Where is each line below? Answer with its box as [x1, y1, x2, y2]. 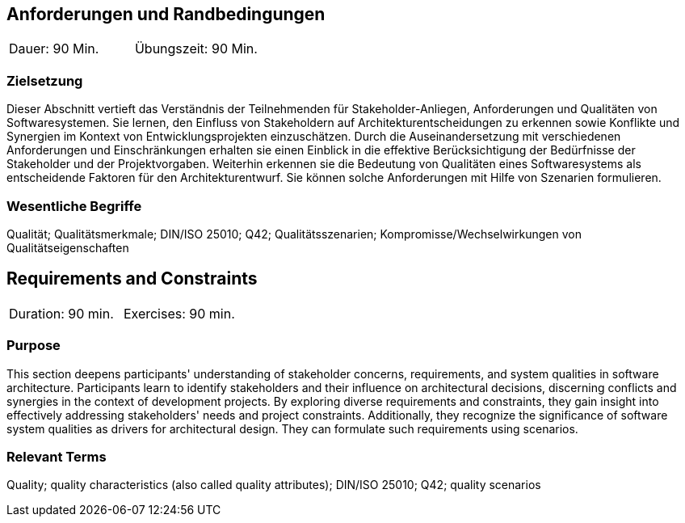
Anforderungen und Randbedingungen [6, 4, 326, 24]
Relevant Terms [6, 448, 107, 465]
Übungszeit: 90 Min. [134, 40, 258, 57]
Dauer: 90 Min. [9, 40, 99, 57]
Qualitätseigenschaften [6, 240, 129, 255]
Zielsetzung [6, 72, 83, 89]
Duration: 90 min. [9, 305, 114, 322]
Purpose [6, 337, 61, 354]
